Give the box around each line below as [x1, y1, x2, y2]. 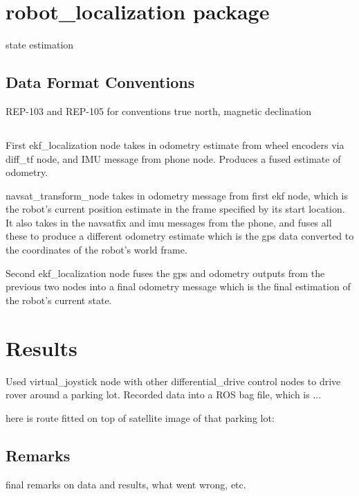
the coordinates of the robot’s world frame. [6, 242, 187, 257]
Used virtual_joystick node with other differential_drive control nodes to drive [6, 373, 341, 388]
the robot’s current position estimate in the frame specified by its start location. [6, 202, 345, 216]
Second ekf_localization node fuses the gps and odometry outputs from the [6, 265, 325, 280]
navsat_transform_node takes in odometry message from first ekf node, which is [6, 188, 348, 202]
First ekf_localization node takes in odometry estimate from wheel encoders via [6, 137, 344, 152]
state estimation [6, 37, 74, 52]
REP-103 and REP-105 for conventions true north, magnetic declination [6, 103, 312, 118]
